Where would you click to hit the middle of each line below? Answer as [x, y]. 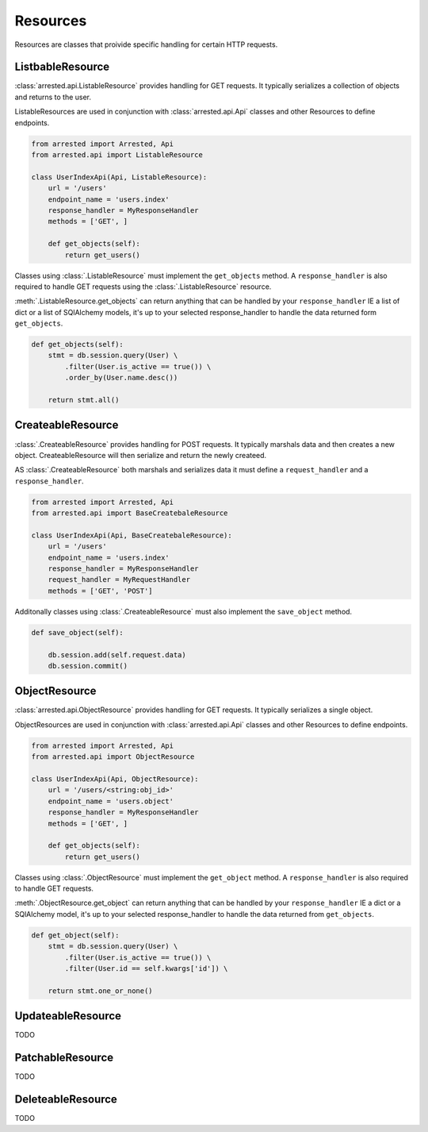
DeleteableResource [66, 1099]
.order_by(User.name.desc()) [121, 378]
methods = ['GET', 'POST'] [101, 591]
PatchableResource [64, 1058]
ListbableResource [62, 67]
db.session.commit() [88, 666]
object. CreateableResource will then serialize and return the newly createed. [141, 455]
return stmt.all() [84, 400]
